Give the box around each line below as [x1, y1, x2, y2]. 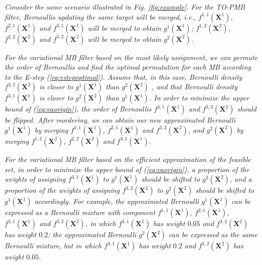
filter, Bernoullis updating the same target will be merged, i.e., [5, 11, 196, 22]
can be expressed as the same [168, 229, 257, 240]
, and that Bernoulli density [151, 81, 237, 92]
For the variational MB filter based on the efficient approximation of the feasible [5, 153, 251, 164]
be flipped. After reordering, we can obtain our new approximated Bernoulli [5, 115, 236, 125]
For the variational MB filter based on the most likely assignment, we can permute [5, 51, 258, 62]
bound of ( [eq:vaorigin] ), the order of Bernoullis [5, 103, 151, 114]
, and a [230, 174, 252, 184]
